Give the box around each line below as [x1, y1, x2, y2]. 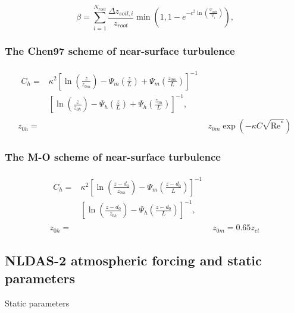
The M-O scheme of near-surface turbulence [5, 149, 221, 164]
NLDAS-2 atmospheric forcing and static [5, 251, 262, 270]
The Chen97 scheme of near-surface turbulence [5, 43, 235, 58]
